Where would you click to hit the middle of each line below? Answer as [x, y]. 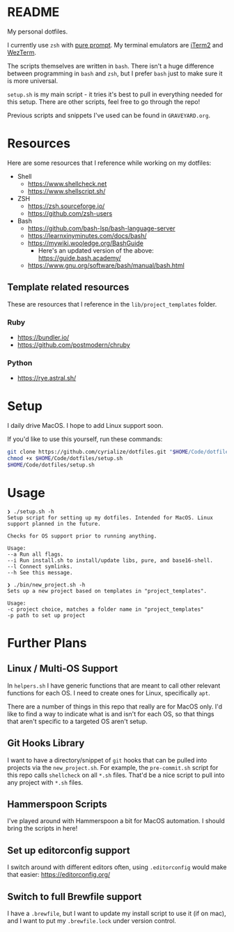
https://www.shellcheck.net [67, 184]
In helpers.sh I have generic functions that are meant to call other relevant [114, 686]
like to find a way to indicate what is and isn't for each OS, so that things [111, 713]
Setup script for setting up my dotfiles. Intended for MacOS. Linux [110, 517]
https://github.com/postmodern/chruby [73, 345]
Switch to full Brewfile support [75, 897]
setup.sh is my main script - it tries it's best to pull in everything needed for [115, 94]
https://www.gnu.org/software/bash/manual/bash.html [106, 265]
